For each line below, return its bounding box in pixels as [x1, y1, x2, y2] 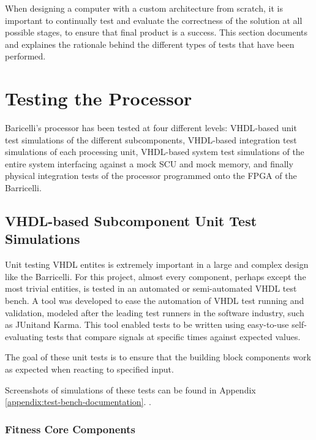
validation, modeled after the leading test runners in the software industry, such [5, 306, 304, 319]
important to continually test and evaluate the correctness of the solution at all [5, 13, 303, 26]
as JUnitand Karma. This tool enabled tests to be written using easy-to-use [5, 318, 289, 331]
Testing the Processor [5, 86, 192, 111]
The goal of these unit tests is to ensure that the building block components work [5, 351, 311, 363]
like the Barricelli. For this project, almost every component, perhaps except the [5, 270, 306, 283]
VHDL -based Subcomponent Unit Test [5, 211, 257, 230]
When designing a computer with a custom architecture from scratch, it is [5, 2, 283, 14]
